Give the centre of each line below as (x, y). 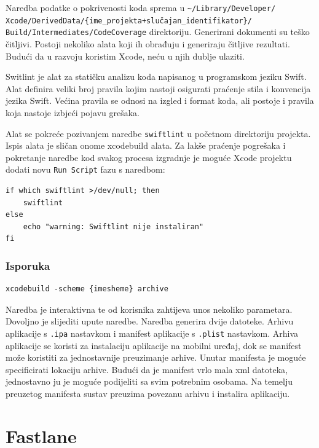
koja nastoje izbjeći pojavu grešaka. (73, 112)
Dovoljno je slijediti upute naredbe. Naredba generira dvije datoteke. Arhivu (150, 321)
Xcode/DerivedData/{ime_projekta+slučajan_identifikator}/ (129, 21)
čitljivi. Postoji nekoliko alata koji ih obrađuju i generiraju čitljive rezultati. (148, 43)
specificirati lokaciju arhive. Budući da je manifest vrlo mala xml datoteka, (147, 369)
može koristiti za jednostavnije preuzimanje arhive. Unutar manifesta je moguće (156, 357)
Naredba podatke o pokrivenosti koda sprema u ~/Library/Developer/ (141, 7)
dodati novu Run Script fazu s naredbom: (85, 169)
